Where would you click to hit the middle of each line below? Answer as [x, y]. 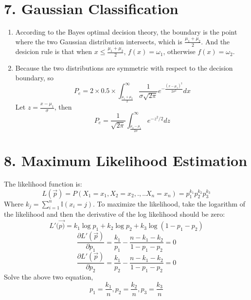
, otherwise [179, 51]
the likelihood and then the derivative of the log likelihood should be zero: [115, 214]
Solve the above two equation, [49, 276]
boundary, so [35, 77]
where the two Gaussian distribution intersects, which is [99, 41]
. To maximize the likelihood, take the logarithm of [169, 203]
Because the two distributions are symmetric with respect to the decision [124, 67]
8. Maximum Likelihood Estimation [126, 160]
